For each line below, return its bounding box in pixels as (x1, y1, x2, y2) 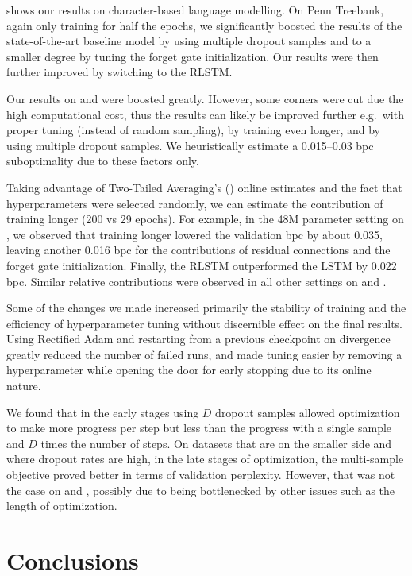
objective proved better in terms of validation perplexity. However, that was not (6, 466, 395, 483)
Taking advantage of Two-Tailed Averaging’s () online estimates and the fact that (6, 179, 402, 195)
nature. (6, 377, 41, 394)
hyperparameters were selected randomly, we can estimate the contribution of (6, 195, 383, 211)
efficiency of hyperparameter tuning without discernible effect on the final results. (6, 315, 402, 331)
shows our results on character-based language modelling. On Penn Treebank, (6, 2, 384, 17)
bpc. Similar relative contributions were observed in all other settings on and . (6, 273, 387, 289)
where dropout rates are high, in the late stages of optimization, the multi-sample (6, 450, 404, 467)
